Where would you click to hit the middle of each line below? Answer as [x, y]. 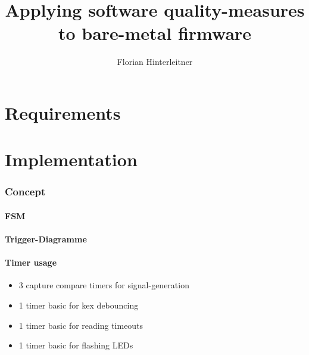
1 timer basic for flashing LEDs [76, 345]
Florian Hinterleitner [155, 62]
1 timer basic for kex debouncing [79, 305]
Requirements [63, 112]
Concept [25, 191]
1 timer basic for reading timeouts [81, 325]
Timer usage [31, 262]
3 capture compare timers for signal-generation [104, 285]
